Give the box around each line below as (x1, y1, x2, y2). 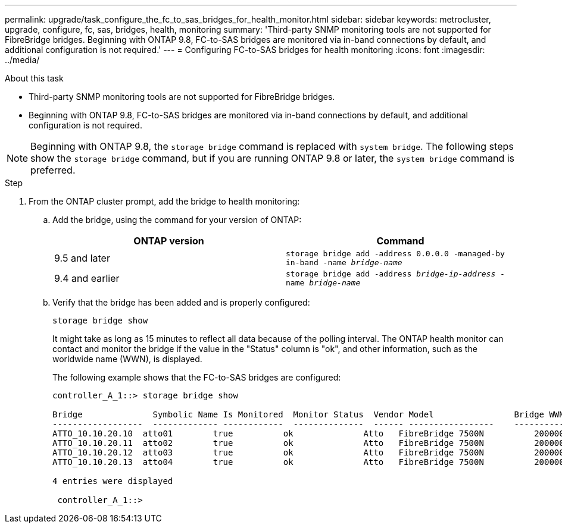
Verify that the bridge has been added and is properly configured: (52, 297, 310, 307)
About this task (5, 73, 64, 83)
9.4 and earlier (54, 272, 120, 284)
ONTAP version (133, 235, 204, 247)
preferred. (30, 164, 76, 176)
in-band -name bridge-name (286, 258, 402, 267)
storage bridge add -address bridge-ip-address (286, 269, 496, 278)
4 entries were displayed (52, 476, 173, 486)
